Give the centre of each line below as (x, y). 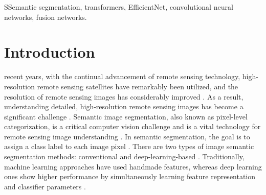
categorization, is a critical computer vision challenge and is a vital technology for (132, 126)
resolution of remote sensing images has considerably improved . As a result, (124, 96)
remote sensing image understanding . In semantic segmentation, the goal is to (127, 136)
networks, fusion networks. (46, 17)
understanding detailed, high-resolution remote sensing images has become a (124, 106)
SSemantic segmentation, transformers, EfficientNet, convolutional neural (119, 7)
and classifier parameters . (45, 186)
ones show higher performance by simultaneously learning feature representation (130, 176)
